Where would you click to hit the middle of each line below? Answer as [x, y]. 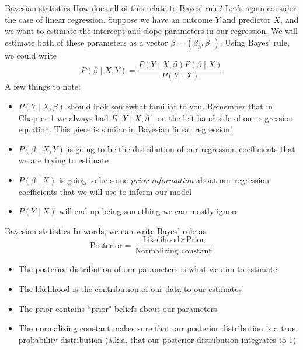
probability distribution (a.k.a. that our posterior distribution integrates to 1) [157, 339]
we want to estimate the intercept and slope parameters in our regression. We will [151, 31]
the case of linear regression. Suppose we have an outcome [109, 19]
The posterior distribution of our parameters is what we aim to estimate [148, 269]
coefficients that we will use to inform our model [105, 191]
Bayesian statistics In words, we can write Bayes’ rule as [106, 230]
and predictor [247, 19]
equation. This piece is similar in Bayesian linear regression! [125, 129]
